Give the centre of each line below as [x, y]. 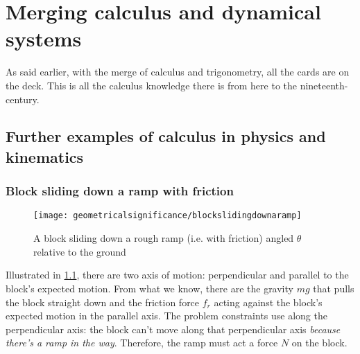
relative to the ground [80, 251]
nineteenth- [324, 85]
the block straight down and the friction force [103, 302]
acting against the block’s [268, 302]
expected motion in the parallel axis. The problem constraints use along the [166, 316]
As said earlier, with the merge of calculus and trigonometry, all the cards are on [178, 72]
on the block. [319, 343]
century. [23, 99]
